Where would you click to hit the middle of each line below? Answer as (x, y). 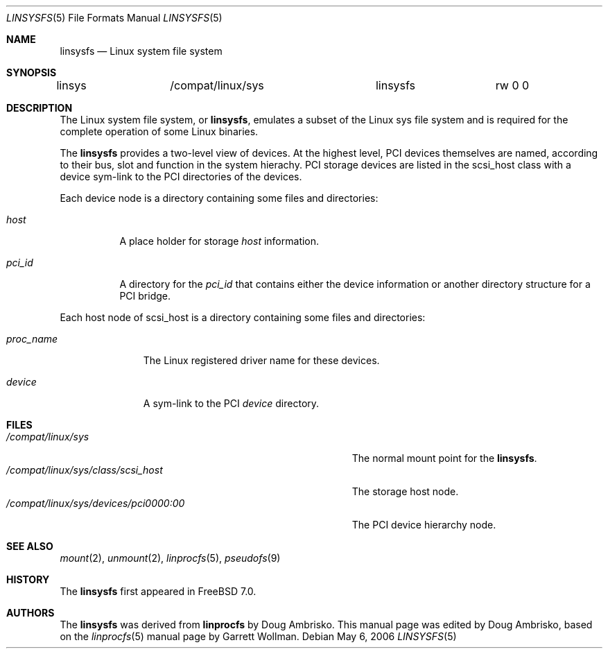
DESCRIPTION (40, 108)
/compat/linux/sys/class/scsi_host (85, 470)
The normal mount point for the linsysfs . (444, 458)
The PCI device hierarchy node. (424, 525)
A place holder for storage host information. (219, 241)
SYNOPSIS (32, 72)
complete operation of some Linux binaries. (159, 131)
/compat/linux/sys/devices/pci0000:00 (96, 503)
